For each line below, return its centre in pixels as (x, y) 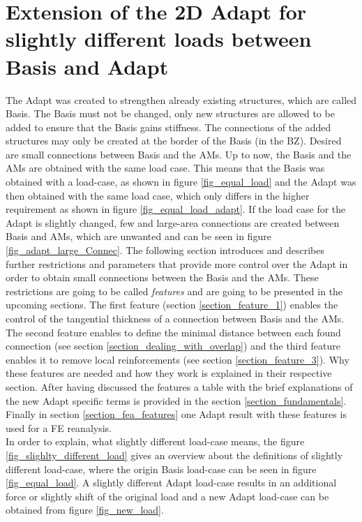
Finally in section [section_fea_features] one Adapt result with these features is (176, 414)
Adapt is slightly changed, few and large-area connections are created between (173, 222)
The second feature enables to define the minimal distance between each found (173, 332)
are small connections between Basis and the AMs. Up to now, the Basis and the (179, 154)
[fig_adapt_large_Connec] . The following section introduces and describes (165, 250)
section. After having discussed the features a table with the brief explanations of (179, 386)
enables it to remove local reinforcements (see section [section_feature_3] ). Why (178, 359)
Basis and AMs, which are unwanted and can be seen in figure (138, 236)
